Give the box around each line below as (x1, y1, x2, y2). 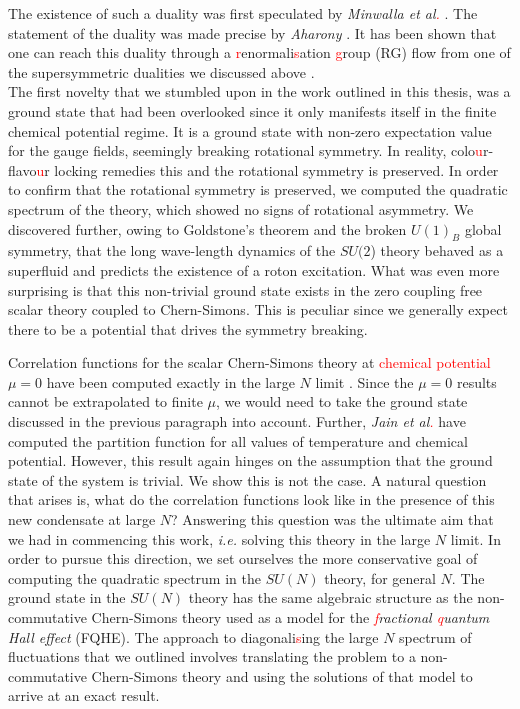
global (464, 218, 502, 239)
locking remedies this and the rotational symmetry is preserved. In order (54, 159, 499, 180)
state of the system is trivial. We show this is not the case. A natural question (8, 469, 487, 490)
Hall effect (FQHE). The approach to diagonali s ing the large (8, 626, 379, 647)
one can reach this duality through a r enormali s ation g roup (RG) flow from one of (8, 42, 511, 63)
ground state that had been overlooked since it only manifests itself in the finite (8, 100, 497, 121)
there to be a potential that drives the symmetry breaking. (8, 318, 368, 339)
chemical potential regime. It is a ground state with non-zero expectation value (8, 120, 492, 141)
